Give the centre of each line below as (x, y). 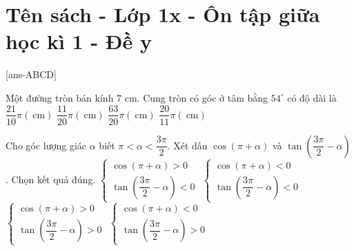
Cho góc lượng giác (46, 145)
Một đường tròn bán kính (60, 97)
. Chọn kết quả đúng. (51, 179)
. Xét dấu (187, 145)
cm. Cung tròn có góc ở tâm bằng (196, 97)
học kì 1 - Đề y (79, 41)
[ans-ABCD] (31, 74)
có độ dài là (312, 97)
